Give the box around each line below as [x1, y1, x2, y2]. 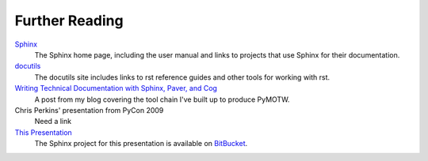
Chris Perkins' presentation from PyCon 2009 [14, 105, 164, 114]
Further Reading [14, 12, 124, 29]
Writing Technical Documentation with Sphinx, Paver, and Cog [14, 84, 218, 93]
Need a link [34, 117, 71, 126]
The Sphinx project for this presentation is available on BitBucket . [34, 139, 248, 148]
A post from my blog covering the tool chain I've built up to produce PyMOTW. [34, 95, 290, 104]
